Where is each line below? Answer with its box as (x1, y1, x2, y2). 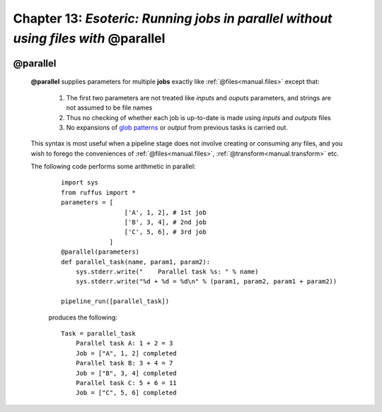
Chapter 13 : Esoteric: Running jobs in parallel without (13, 11, 332, 26)
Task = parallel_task (61, 329, 136, 337)
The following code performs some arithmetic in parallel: (30, 163, 196, 171)
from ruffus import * (61, 188, 136, 196)
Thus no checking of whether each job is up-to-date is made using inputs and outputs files (66, 113, 332, 122)
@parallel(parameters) (61, 248, 140, 256)
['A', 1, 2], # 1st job (124, 208, 207, 216)
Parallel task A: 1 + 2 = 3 (75, 339, 173, 348)
